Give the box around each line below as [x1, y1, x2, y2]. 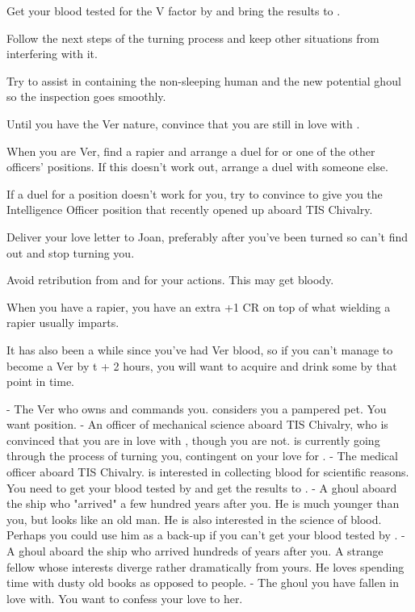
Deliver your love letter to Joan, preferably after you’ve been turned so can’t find [6, 228, 408, 245]
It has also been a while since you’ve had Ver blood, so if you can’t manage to [6, 341, 393, 358]
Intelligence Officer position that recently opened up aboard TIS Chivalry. [6, 201, 373, 218]
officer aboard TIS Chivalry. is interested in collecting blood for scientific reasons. [6, 463, 409, 480]
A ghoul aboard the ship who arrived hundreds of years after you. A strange [6, 543, 384, 560]
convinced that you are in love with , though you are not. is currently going [6, 431, 380, 448]
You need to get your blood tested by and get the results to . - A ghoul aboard [6, 479, 397, 496]
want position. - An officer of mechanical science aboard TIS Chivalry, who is [6, 416, 388, 433]
